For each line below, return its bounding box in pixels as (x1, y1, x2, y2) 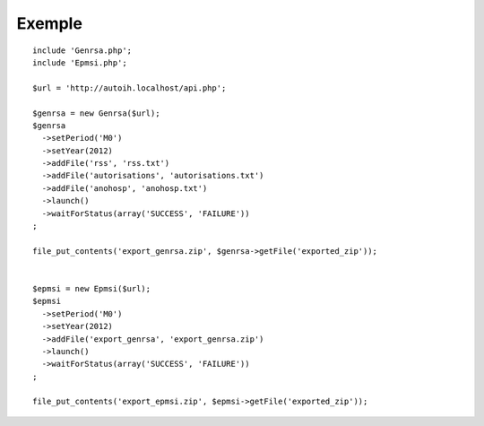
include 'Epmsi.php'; (32, 57, 127, 67)
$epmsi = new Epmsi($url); (32, 283, 151, 293)
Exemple (16, 13, 82, 33)
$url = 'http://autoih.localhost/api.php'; (32, 83, 227, 93)
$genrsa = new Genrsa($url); (32, 108, 160, 118)
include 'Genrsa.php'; (32, 45, 133, 56)
